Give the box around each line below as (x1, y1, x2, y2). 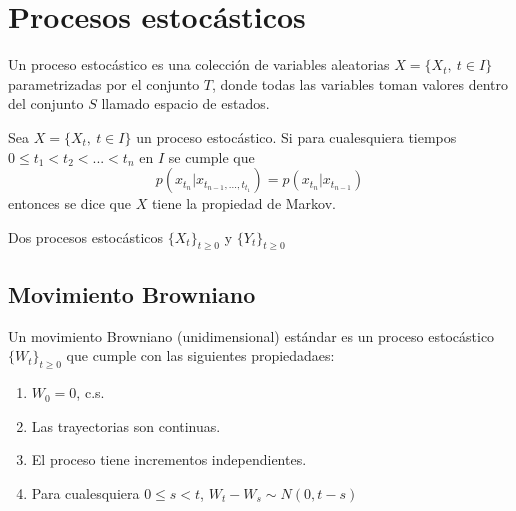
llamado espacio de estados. (101, 93, 270, 114)
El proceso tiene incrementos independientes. (31, 449, 307, 470)
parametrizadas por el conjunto (8, 73, 200, 94)
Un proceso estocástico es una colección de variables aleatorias (8, 54, 390, 75)
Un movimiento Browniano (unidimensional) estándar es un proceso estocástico (8, 325, 495, 346)
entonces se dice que (8, 193, 132, 214)
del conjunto (8, 93, 84, 114)
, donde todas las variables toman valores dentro (212, 73, 508, 94)
